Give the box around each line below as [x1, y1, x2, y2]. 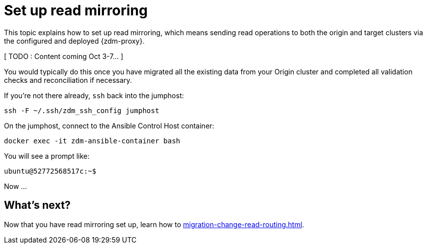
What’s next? [4, 199, 71, 212]
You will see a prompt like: [4, 151, 90, 160]
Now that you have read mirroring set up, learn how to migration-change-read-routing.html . [4, 220, 305, 229]
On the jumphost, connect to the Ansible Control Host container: [4, 121, 214, 130]
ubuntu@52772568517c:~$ [4, 167, 97, 175]
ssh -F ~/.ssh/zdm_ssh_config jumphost [4, 106, 159, 115]
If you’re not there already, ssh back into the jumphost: [4, 91, 184, 100]
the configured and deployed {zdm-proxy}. [4, 36, 145, 45]
